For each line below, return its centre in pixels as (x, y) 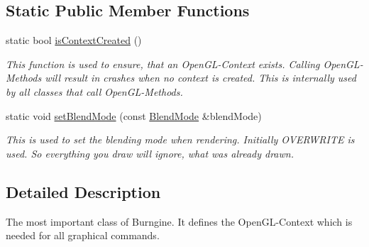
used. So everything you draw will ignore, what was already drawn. (150, 153)
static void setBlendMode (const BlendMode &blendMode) (134, 115)
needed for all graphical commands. (83, 235)
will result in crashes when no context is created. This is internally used (200, 78)
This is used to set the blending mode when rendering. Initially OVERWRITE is (180, 139)
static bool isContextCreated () (74, 40)
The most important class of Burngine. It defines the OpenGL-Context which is (179, 221)
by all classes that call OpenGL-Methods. (94, 91)
